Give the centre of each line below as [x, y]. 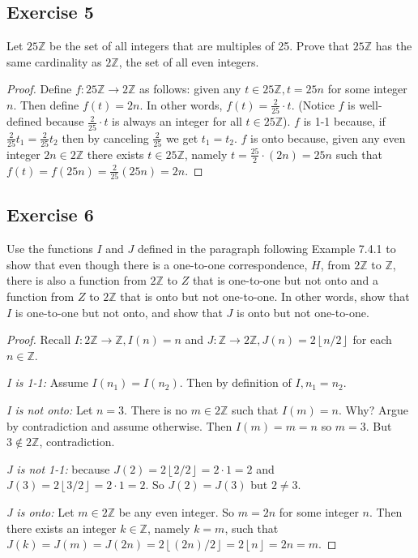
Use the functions [50, 249]
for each [372, 339]
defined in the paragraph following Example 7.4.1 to [267, 249]
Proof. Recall [39, 339]
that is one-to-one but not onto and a [286, 280]
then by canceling [105, 137]
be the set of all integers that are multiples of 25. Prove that [200, 46]
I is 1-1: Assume [47, 382]
